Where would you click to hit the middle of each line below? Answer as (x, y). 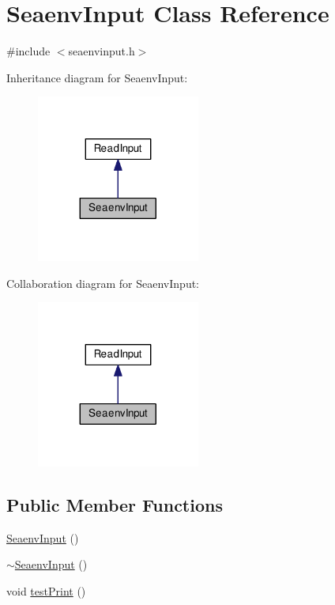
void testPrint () (46, 591)
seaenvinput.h (102, 51)
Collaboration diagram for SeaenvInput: (103, 283)
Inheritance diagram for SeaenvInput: (97, 77)
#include (28, 51)
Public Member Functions (115, 505)
